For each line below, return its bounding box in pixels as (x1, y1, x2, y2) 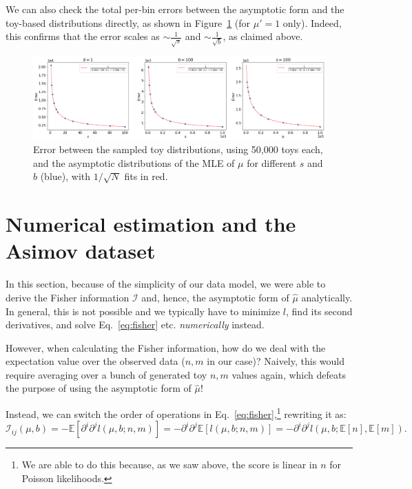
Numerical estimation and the (6, 210, 296, 238)
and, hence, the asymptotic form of (141, 290, 289, 304)
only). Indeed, (282, 15, 342, 30)
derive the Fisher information (6, 290, 130, 304)
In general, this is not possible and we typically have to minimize (6, 303, 280, 318)
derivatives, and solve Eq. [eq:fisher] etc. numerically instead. (6, 317, 265, 332)
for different (247, 155, 297, 170)
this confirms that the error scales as (6, 29, 160, 43)
